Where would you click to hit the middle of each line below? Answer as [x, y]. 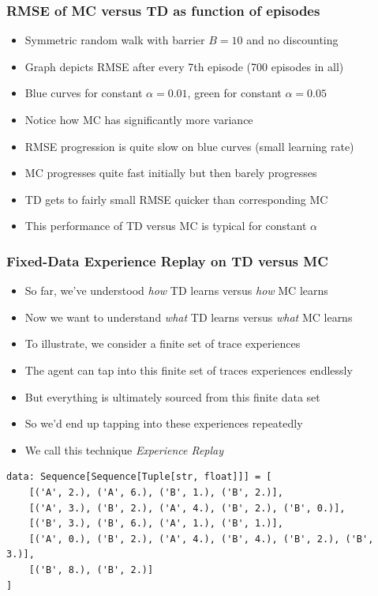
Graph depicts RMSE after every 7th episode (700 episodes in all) [184, 66]
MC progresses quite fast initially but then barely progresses [171, 173]
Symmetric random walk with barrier [115, 40]
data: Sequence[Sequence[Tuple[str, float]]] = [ [139, 477]
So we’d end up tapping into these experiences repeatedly [164, 423]
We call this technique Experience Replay [124, 449]
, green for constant [234, 93]
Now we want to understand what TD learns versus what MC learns [189, 317]
